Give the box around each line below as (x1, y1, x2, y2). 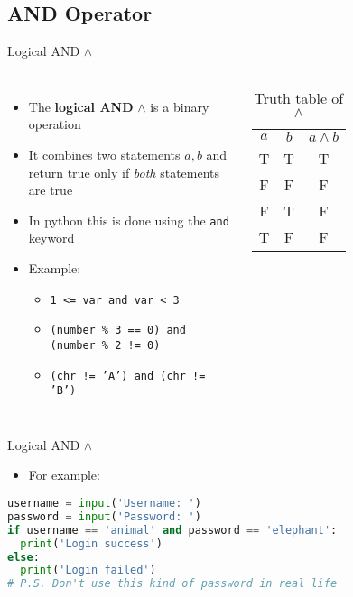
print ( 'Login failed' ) (20, 564, 156, 577)
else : (7, 550, 40, 564)
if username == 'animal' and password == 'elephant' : (7, 523, 338, 537)
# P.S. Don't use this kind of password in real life (7, 577, 338, 591)
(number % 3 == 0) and (50, 324, 186, 337)
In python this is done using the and (28, 210, 229, 229)
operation (28, 115, 81, 133)
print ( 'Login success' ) (20, 537, 163, 550)
